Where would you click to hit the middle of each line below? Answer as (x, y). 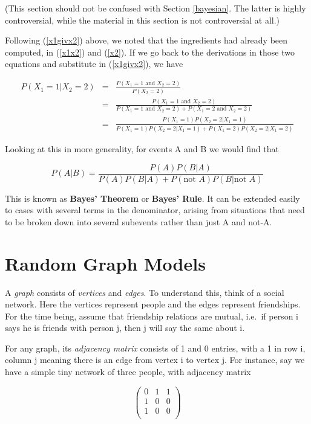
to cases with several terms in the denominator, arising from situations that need (155, 210)
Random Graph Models (105, 263)
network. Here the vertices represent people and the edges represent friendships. (153, 304)
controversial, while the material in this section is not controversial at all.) (142, 20)
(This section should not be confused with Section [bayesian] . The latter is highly (155, 8)
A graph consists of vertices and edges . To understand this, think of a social (145, 292)
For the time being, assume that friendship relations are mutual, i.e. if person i (152, 316)
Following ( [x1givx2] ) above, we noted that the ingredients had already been (146, 40)
